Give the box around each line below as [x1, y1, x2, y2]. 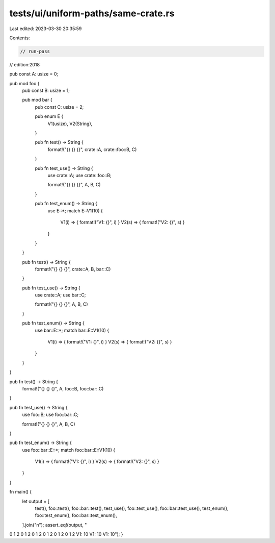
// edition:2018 [9, 61, 40, 67]
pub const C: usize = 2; [35, 104, 84, 110]
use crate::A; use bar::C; [35, 292, 86, 298]
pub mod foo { [9, 80, 40, 86]
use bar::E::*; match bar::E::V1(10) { [35, 327, 109, 333]
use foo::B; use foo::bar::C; [22, 411, 79, 418]
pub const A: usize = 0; [9, 71, 59, 77]
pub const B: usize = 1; [22, 87, 70, 94]
